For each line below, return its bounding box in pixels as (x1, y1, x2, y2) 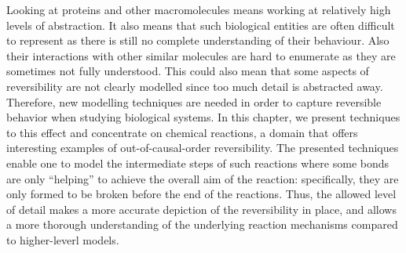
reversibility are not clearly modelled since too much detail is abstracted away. (6, 78, 383, 94)
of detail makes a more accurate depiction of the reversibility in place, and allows (6, 201, 397, 217)
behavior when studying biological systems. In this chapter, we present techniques (6, 109, 401, 125)
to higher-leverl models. (6, 231, 119, 248)
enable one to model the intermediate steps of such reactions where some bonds (6, 154, 390, 171)
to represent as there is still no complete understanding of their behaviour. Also (6, 32, 390, 49)
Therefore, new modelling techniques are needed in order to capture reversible (6, 93, 382, 110)
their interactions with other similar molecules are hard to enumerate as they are (6, 47, 396, 63)
